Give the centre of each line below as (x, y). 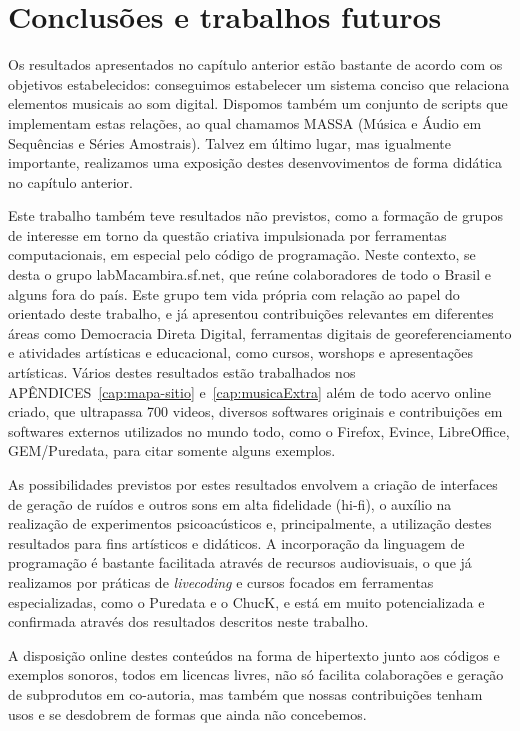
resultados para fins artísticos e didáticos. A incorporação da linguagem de (236, 542)
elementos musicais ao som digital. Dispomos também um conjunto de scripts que (258, 103)
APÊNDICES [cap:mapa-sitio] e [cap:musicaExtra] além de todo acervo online (250, 391)
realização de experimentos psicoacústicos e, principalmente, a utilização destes (250, 523)
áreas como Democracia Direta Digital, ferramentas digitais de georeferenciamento (260, 332)
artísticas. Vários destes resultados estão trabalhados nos (182, 372)
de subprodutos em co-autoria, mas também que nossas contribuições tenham (245, 693)
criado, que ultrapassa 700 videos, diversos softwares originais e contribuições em (255, 411)
